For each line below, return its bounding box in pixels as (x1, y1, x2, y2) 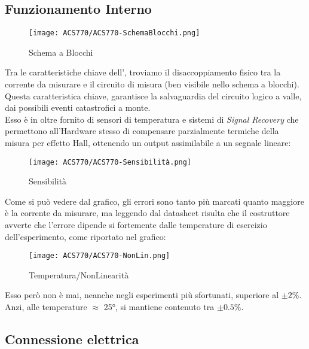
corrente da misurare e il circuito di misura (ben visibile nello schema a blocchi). (5, 78, 299, 90)
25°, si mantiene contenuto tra (103, 301, 215, 313)
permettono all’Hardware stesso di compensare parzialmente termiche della (5, 125, 279, 137)
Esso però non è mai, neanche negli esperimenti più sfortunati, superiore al (5, 289, 279, 301)
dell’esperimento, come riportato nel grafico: (5, 230, 166, 242)
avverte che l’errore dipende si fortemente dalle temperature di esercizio (5, 218, 267, 231)
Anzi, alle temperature (5, 301, 87, 313)
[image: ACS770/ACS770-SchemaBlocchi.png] (29, 29, 200, 38)
